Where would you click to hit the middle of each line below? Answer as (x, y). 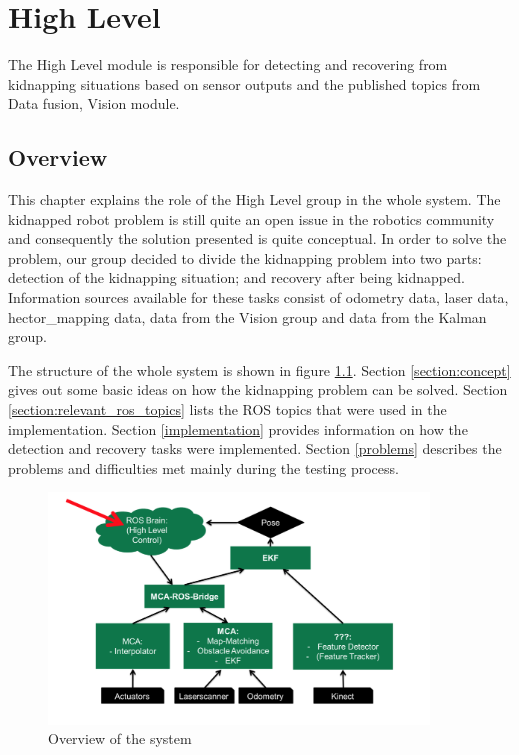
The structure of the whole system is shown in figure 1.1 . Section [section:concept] (259, 369)
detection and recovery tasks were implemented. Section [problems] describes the (255, 448)
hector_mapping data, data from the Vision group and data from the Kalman (247, 316)
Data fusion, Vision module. (94, 103)
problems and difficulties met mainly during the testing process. (203, 467)
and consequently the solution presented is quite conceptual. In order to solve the (257, 238)
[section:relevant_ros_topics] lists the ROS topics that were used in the (227, 409)
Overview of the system (120, 738)
